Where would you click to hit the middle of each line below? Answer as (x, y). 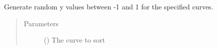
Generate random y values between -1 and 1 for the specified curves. (109, 6)
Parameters (41, 23)
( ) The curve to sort (74, 40)
